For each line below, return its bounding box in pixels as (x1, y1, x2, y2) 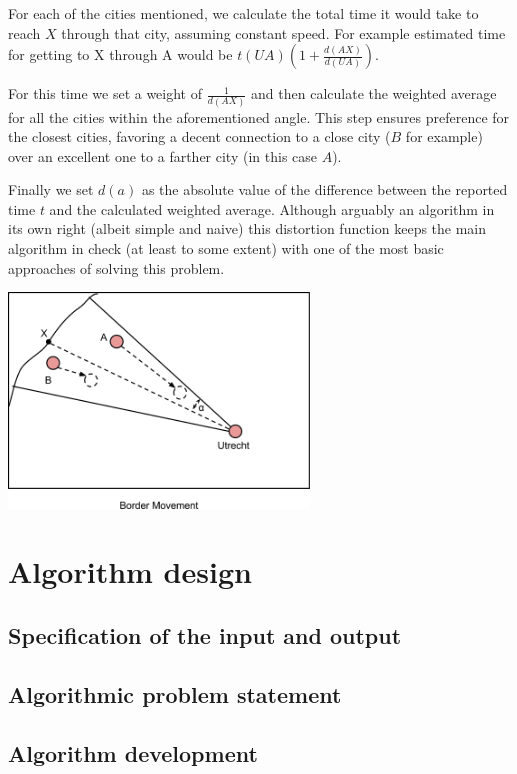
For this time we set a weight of (8, 83, 203, 104)
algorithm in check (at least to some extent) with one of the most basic (8, 238, 444, 259)
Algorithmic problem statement (8, 678, 342, 709)
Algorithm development (8, 737, 258, 768)
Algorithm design (8, 551, 252, 592)
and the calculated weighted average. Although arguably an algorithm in (49, 198, 495, 219)
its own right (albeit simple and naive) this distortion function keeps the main (8, 218, 487, 239)
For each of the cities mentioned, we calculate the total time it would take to (8, 3, 479, 23)
